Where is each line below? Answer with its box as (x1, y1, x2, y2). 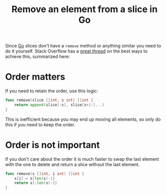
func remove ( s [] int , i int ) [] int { (5, 171, 85, 176)
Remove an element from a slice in (11, 4, 158, 15)
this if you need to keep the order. (5, 121, 75, 127)
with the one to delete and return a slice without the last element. (5, 161, 140, 167)
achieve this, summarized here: (5, 54, 70, 60)
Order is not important (5, 139, 100, 151)
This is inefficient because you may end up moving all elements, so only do (5, 116, 161, 122)
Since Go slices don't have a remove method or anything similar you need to (5, 43, 161, 49)
